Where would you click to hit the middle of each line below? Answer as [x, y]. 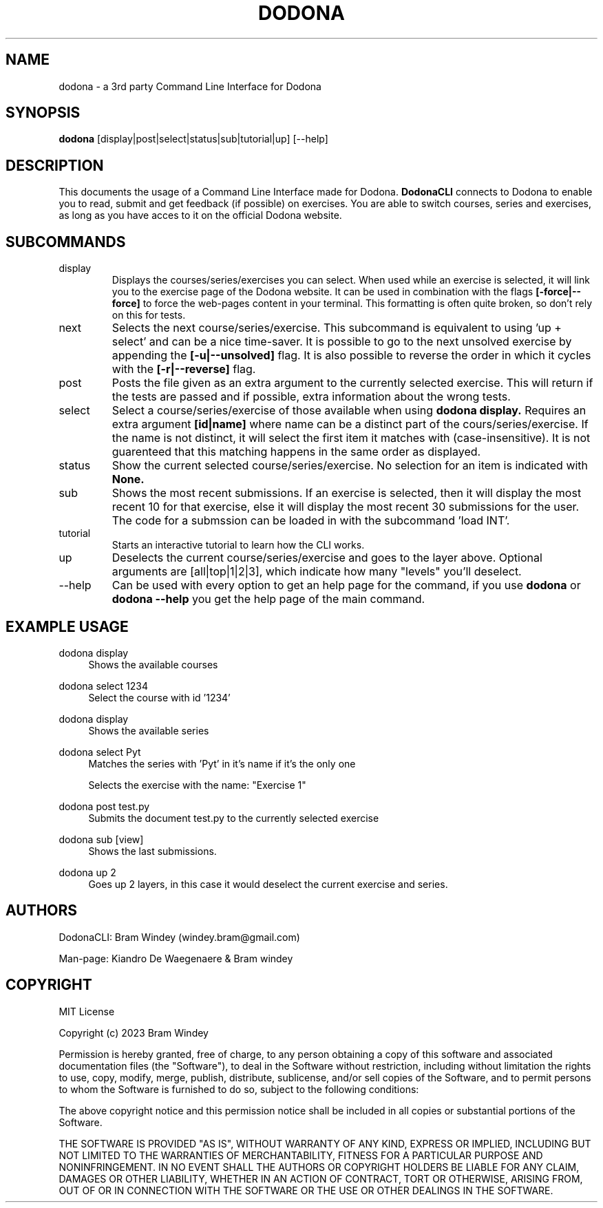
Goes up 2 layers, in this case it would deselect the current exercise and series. [268, 884]
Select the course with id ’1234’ [159, 697]
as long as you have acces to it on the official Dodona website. [200, 215]
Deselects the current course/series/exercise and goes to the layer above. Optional [327, 558]
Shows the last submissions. [152, 851]
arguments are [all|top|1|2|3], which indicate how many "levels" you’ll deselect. [317, 572]
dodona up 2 [87, 872]
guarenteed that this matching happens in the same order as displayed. [296, 452]
